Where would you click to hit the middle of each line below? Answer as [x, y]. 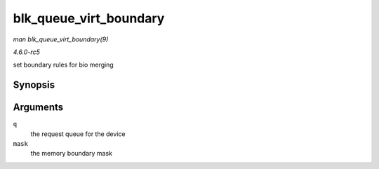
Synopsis [34, 85]
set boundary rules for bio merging [63, 65]
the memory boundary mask [71, 154]
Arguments [38, 108]
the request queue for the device [78, 134]
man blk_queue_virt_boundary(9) [61, 39]
